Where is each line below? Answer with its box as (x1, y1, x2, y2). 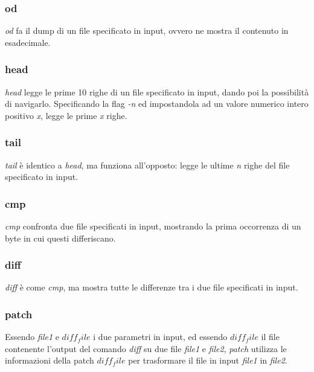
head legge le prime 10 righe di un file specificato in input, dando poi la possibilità (5, 85, 309, 98)
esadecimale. (5, 36, 51, 48)
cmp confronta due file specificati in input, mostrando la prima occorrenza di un (5, 220, 301, 232)
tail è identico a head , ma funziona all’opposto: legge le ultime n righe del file (5, 158, 290, 171)
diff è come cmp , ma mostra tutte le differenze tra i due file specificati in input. (5, 281, 298, 293)
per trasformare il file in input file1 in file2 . (128, 354, 287, 367)
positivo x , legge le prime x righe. (5, 109, 127, 121)
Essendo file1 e (5, 330, 59, 343)
